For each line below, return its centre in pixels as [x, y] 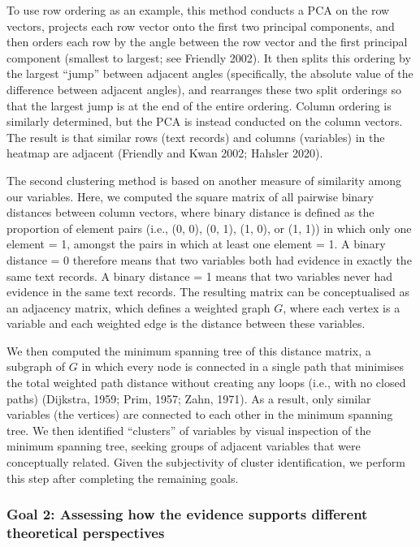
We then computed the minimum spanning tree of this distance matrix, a [189, 350]
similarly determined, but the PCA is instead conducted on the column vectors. [205, 121]
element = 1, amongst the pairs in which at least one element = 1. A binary [196, 244]
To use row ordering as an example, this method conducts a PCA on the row [198, 10]
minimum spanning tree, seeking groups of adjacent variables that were [184, 446]
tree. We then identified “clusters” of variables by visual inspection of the [189, 430]
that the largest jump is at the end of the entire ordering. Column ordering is [199, 105]
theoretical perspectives [86, 533]
